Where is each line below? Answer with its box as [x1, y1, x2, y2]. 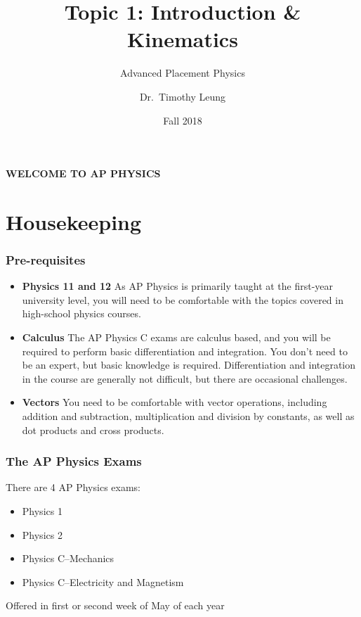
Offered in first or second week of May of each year [6, 598, 225, 613]
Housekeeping [6, 207, 142, 236]
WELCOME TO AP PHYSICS [6, 166, 161, 181]
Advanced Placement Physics [120, 65, 245, 80]
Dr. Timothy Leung [139, 89, 226, 103]
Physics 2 [22, 527, 63, 542]
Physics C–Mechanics [22, 551, 114, 566]
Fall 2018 [163, 113, 202, 127]
